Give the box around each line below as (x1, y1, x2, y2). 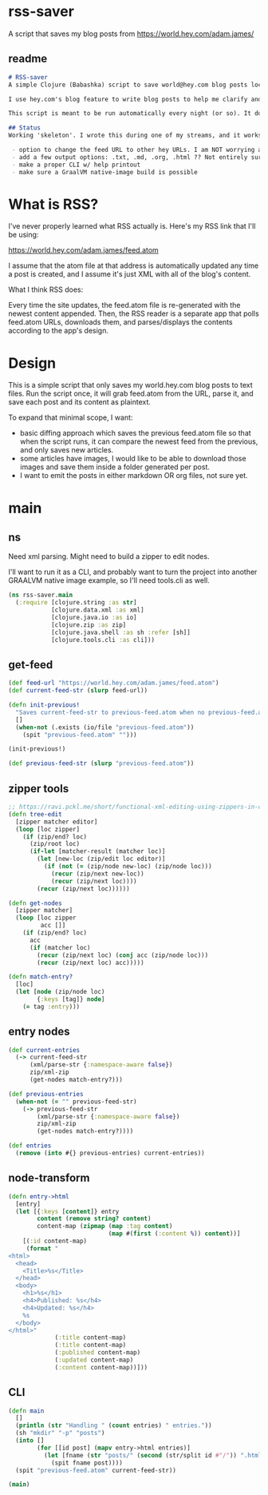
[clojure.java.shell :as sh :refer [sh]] (50, 628, 191, 636)
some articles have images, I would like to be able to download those (19, 454, 246, 464)
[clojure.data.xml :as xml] (50, 606, 145, 614)
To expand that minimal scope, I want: (8, 413, 133, 422)
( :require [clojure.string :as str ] (15, 599, 137, 607)
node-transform (8, 1171, 90, 1185)
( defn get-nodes (8, 899, 62, 907)
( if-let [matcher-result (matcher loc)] (29, 847, 166, 855)
